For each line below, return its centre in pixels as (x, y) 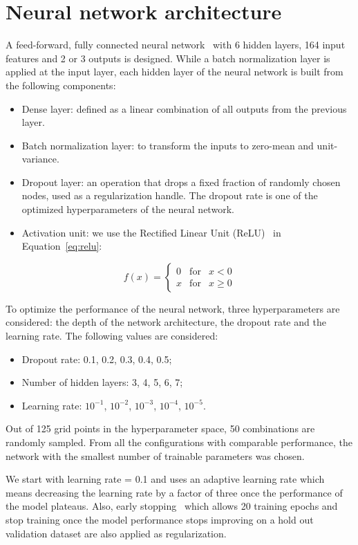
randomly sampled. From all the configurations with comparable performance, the (179, 442)
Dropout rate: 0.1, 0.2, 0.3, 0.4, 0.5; (97, 359)
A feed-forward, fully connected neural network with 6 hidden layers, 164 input (176, 45)
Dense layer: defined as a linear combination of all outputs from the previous (184, 108)
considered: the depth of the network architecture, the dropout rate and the (166, 322)
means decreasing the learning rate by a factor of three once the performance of (174, 492)
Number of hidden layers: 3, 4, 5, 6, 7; (102, 382)
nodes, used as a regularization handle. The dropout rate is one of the (170, 195)
